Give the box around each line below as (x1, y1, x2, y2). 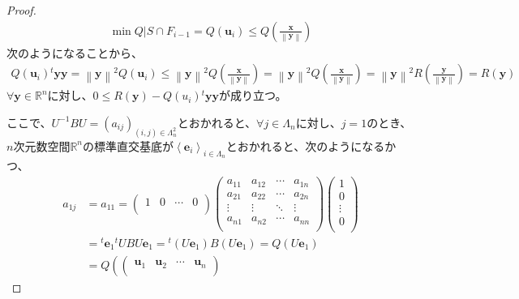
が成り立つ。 (219, 87, 287, 104)
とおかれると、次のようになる (225, 137, 385, 154)
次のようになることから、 (6, 44, 143, 61)
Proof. (6, 2, 36, 18)
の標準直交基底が (83, 137, 174, 154)
